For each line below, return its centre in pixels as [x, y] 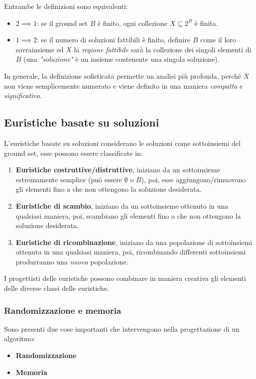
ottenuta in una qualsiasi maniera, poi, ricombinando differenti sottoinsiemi [131, 252]
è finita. [206, 23]
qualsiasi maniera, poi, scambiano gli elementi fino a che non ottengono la [128, 215]
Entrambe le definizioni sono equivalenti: [66, 6]
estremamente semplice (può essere [69, 179]
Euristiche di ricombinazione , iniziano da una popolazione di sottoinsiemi [134, 242]
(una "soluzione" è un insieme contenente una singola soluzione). [122, 59]
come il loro [218, 40]
